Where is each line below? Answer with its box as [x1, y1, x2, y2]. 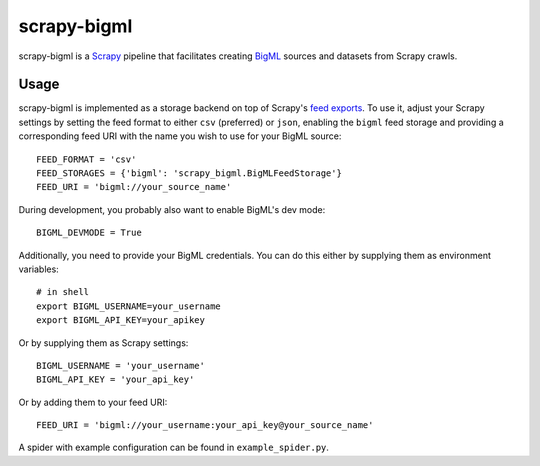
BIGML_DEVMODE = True [36, 227, 142, 239]
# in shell [36, 286, 90, 298]
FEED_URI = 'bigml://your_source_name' [36, 181, 232, 193]
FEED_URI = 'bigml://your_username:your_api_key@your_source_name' [36, 420, 374, 431]
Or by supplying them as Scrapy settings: [18, 336, 189, 349]
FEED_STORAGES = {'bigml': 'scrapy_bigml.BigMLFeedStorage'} [36, 168, 342, 179]
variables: [18, 263, 59, 275]
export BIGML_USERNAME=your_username [36, 300, 222, 312]
